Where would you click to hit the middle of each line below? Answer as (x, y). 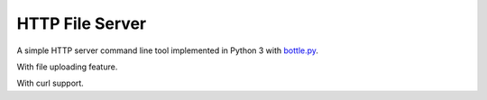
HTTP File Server (82, 23)
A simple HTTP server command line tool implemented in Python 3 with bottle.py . (168, 50)
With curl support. (51, 83)
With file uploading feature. (67, 67)
